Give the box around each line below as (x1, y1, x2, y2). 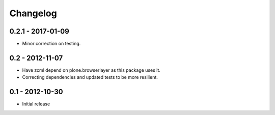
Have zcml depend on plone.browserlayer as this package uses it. (22, 67, 160, 73)
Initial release (22, 101, 50, 107)
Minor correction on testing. (22, 41, 81, 47)
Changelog (9, 8, 57, 19)
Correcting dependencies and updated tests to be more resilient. (22, 74, 158, 80)
